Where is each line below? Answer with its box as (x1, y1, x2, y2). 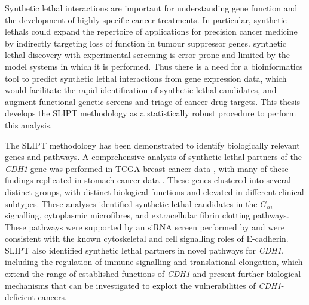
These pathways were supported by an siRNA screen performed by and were (5, 220, 284, 233)
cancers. (38, 291, 67, 303)
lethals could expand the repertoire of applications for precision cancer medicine (5, 25, 298, 38)
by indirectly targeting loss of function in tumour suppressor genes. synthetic (5, 36, 286, 49)
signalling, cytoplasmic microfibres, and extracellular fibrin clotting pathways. (5, 209, 289, 221)
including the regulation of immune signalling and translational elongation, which (5, 255, 303, 268)
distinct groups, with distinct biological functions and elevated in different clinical (5, 185, 304, 198)
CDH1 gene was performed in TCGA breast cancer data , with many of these (5, 162, 289, 174)
